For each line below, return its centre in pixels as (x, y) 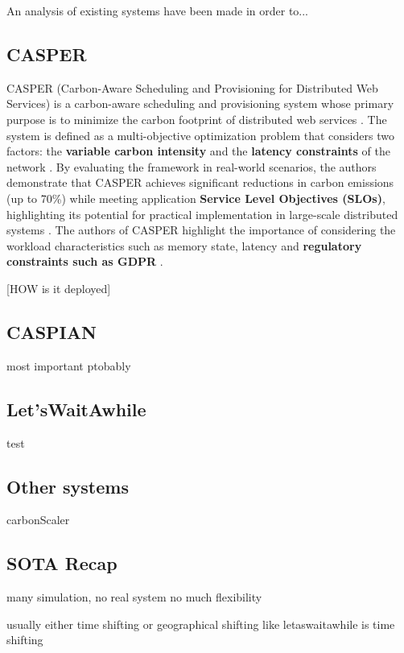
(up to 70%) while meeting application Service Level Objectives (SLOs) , (196, 198)
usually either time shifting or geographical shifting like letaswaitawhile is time (201, 624)
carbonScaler (38, 520)
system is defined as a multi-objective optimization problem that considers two (200, 135)
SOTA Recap (62, 563)
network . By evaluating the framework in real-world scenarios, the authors (192, 166)
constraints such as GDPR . (85, 261)
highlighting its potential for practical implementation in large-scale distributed (202, 214)
